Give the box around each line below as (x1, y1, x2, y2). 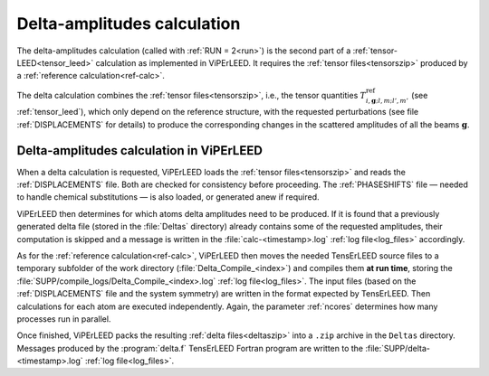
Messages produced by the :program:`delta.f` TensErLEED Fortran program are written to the (16, 343, 364, 353)
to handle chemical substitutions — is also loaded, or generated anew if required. (16, 192, 321, 202)
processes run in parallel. (16, 313, 111, 324)
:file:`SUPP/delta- (365, 343, 430, 353)
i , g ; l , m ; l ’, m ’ (365, 96, 409, 105)
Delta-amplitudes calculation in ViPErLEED (16, 143, 263, 158)
